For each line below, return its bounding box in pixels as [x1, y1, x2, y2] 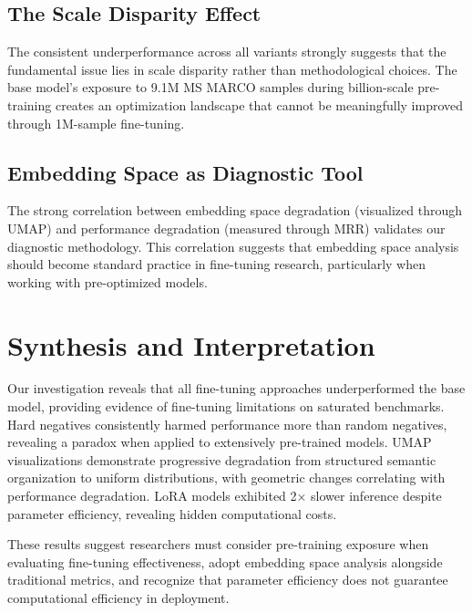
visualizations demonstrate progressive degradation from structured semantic [7, 450, 436, 469]
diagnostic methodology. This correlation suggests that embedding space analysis [7, 236, 459, 255]
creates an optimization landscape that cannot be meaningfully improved [55, 95, 464, 114]
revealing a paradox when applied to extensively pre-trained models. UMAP [7, 432, 432, 452]
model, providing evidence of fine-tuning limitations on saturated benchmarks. [7, 397, 445, 416]
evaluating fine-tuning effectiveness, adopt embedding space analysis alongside [7, 552, 443, 571]
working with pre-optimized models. [7, 272, 208, 291]
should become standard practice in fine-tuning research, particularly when [7, 255, 426, 274]
